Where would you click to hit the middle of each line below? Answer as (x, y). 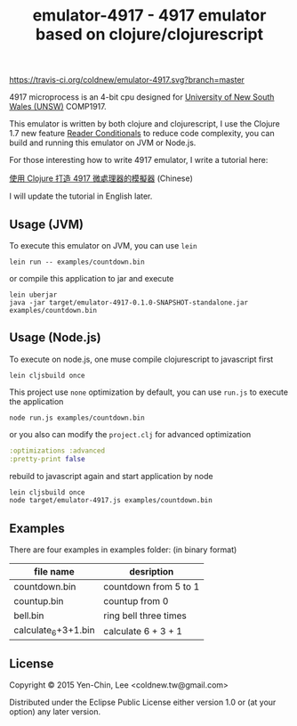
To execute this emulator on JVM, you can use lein (103, 245)
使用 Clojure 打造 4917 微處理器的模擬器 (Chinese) (101, 178)
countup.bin (39, 601)
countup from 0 (136, 601)
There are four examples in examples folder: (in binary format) (123, 550)
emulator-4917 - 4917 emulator (149, 16)
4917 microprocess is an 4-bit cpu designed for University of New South (142, 97)
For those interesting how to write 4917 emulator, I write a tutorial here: (139, 160)
